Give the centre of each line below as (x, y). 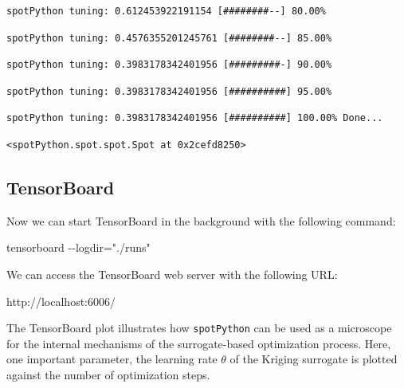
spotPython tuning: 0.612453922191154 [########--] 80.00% (166, 11)
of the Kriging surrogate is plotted (314, 359)
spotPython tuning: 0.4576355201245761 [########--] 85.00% (169, 38)
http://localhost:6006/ (61, 301)
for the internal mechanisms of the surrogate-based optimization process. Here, (199, 343)
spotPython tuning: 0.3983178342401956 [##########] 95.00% (169, 91)
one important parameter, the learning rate (112, 359)
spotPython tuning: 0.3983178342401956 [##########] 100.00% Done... (195, 118)
